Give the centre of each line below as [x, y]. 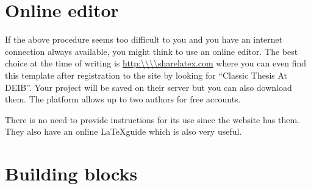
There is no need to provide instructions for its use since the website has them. [152, 119]
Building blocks [71, 173]
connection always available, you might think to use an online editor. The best [152, 51]
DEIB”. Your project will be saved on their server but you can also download [148, 87]
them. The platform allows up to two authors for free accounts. [123, 99]
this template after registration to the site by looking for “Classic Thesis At [146, 75]
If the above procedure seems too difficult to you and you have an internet [144, 39]
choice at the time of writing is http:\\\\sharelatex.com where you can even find [156, 63]
